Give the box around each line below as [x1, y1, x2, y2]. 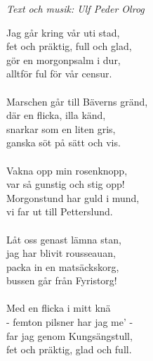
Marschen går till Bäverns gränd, [6, 94, 148, 108]
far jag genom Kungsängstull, [6, 328, 133, 343]
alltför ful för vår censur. [6, 66, 112, 81]
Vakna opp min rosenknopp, [6, 163, 128, 177]
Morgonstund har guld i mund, [6, 190, 140, 205]
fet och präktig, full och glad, [6, 39, 132, 53]
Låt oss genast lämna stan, [6, 232, 121, 246]
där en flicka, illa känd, [6, 108, 106, 122]
